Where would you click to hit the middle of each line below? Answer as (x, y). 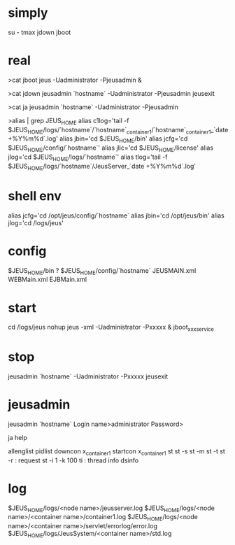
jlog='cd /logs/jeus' (36, 222)
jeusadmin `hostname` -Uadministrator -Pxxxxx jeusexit (88, 376)
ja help (17, 437)
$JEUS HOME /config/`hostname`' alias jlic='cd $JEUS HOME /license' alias (111, 149)
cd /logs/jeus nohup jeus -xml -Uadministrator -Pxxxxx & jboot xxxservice (111, 328)
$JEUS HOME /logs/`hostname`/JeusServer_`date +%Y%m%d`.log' (102, 167)
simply (28, 13)
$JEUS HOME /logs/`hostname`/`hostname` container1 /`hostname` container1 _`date (118, 130)
